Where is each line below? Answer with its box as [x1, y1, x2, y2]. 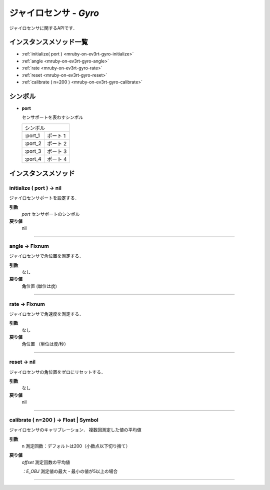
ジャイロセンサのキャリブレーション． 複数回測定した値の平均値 [9, 427, 142, 433]
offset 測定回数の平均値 [21, 459, 70, 465]
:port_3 [24, 147, 41, 154]
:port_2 [24, 140, 42, 147]
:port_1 [24, 132, 40, 139]
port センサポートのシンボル [21, 211, 80, 217]
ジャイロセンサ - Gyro [9, 7, 99, 18]
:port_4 [24, 155, 41, 162]
